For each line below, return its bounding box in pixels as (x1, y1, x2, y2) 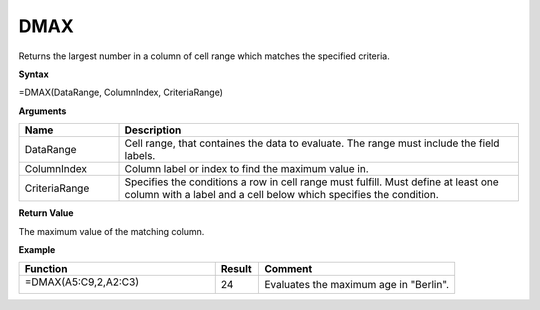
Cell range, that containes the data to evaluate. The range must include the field (124, 136, 500, 150)
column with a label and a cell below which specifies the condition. (124, 188, 439, 202)
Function (24, 262, 68, 276)
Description (124, 123, 182, 137)
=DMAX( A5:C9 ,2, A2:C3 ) (24, 275, 140, 289)
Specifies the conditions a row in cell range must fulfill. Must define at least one (124, 175, 499, 189)
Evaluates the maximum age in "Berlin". (264, 278, 450, 292)
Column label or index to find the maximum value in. (124, 162, 369, 176)
